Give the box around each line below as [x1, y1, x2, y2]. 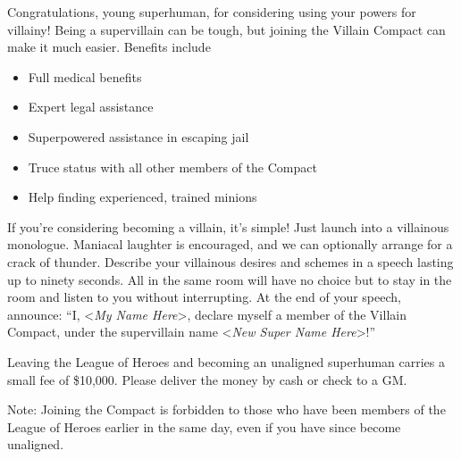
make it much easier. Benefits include [7, 38, 211, 56]
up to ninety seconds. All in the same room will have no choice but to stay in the [7, 270, 452, 288]
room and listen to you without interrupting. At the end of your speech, [7, 288, 401, 306]
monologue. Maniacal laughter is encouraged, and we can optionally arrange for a [7, 235, 453, 254]
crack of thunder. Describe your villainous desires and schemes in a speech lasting [7, 252, 454, 271]
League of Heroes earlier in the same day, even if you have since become [7, 417, 401, 436]
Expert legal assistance [28, 97, 154, 116]
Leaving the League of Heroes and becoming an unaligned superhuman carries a [7, 352, 445, 371]
